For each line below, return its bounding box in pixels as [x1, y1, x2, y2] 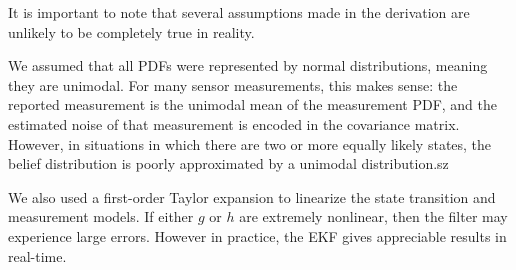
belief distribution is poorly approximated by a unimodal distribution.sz [8, 153, 449, 174]
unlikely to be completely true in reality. [8, 21, 255, 42]
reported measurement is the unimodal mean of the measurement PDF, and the [8, 94, 498, 115]
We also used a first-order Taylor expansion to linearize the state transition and [8, 186, 496, 207]
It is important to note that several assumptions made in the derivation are [8, 2, 470, 22]
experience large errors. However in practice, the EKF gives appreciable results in [8, 225, 507, 246]
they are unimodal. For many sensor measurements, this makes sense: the [8, 74, 458, 95]
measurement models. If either [8, 206, 194, 227]
